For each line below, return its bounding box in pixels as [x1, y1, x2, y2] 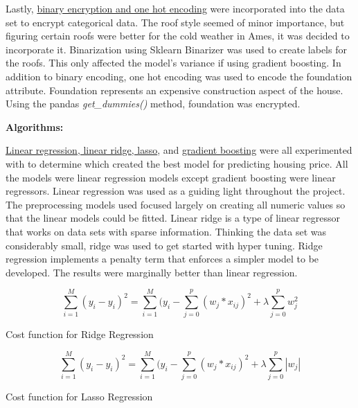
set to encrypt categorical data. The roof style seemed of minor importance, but [6, 15, 345, 29]
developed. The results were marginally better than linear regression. [6, 265, 298, 279]
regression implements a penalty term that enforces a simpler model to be [6, 251, 319, 266]
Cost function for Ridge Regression [6, 327, 154, 342]
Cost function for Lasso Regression [6, 389, 153, 404]
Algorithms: [6, 119, 64, 134]
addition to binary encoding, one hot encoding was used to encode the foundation [6, 69, 352, 83]
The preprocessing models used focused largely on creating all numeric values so [6, 197, 346, 211]
